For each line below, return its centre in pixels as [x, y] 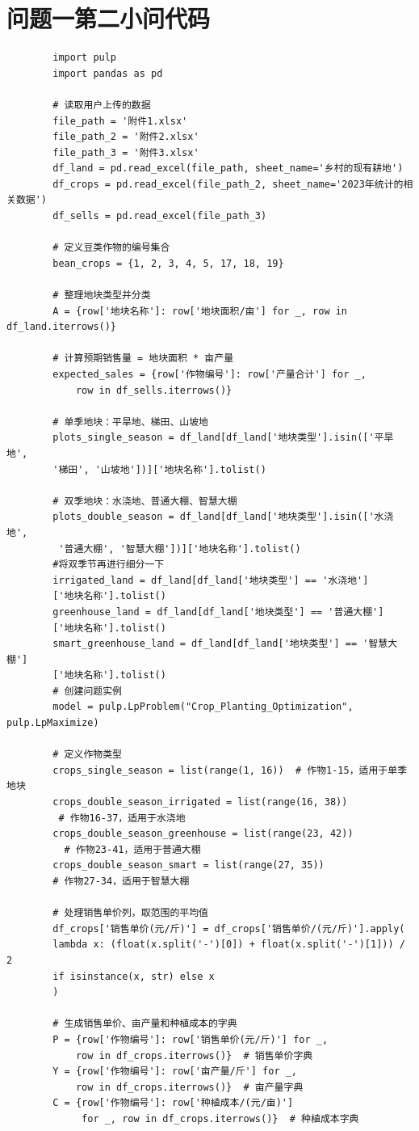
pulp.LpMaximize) [53, 723]
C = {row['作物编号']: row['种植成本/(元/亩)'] [173, 1103]
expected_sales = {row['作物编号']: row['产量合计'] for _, [209, 374]
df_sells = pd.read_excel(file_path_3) [160, 216]
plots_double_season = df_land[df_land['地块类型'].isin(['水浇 [223, 517]
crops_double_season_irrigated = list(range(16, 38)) [200, 802]
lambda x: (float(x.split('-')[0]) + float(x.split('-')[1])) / [229, 945]
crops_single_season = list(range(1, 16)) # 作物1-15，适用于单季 [230, 770]
